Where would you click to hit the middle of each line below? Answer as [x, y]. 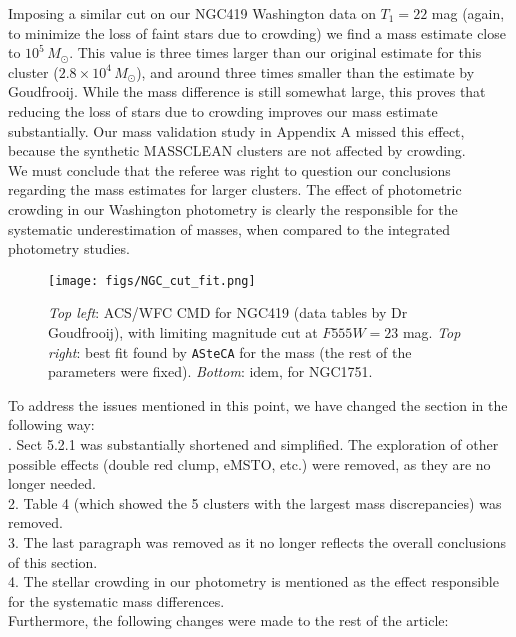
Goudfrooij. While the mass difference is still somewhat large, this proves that [247, 91]
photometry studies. [69, 248]
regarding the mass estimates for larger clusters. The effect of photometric [235, 189]
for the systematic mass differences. [116, 600]
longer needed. [52, 483]
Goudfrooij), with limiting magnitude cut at [183, 331]
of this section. [53, 561]
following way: [51, 424]
